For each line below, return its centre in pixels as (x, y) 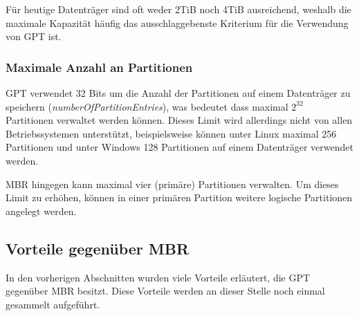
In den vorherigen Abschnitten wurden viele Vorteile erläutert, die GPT (158, 277)
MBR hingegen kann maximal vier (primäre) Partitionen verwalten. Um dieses (172, 184)
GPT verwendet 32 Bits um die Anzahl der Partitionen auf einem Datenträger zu (178, 93)
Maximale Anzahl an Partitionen (99, 67)
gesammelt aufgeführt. (53, 304)
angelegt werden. (41, 211)
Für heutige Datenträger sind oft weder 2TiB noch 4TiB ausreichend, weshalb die (178, 9)
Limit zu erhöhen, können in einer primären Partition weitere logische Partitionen (179, 197)
